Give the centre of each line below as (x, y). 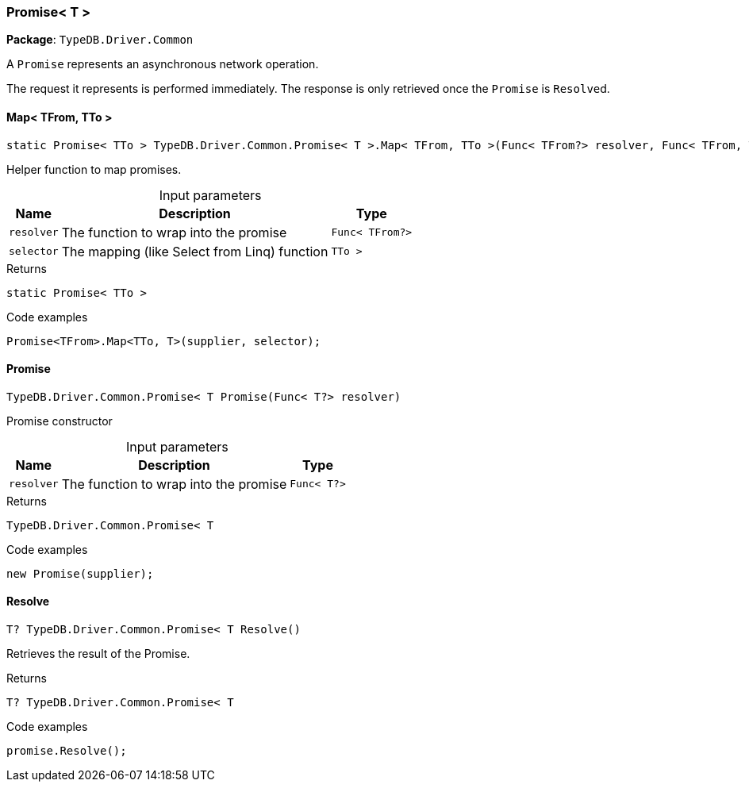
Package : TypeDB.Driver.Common (100, 40)
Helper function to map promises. (94, 169)
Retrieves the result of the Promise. (98, 654)
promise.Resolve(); (67, 751)
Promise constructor (60, 421)
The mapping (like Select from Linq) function (195, 251)
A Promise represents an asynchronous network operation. (163, 64)
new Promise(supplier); (80, 573)
